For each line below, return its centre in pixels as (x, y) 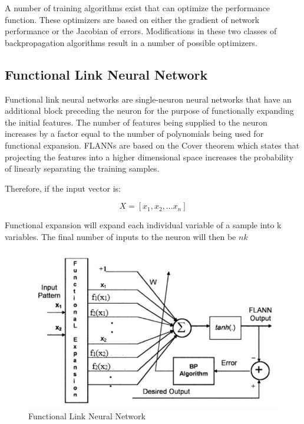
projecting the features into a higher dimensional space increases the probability (149, 157)
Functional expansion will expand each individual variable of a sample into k (143, 225)
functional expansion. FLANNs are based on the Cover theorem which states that (152, 145)
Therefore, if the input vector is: (63, 188)
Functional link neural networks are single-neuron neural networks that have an (148, 99)
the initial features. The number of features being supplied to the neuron (136, 122)
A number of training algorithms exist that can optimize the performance (137, 8)
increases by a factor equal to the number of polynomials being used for (134, 134)
